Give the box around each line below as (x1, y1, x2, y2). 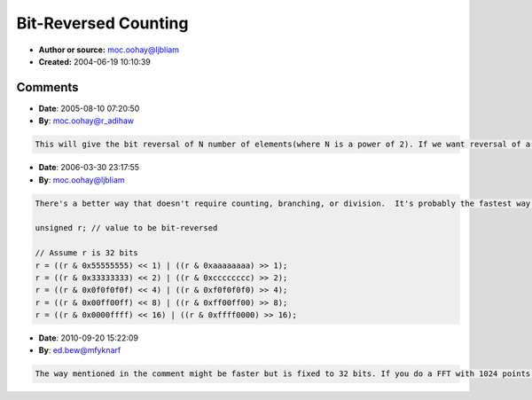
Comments (16, 80, 79, 95)
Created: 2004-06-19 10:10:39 (38, 56, 151, 67)
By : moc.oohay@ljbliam (38, 174, 125, 185)
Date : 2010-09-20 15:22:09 (38, 333, 139, 343)
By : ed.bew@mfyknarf (38, 345, 121, 356)
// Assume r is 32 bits (35, 248, 139, 258)
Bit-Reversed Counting (16, 13, 189, 33)
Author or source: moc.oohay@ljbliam (38, 44, 180, 55)
